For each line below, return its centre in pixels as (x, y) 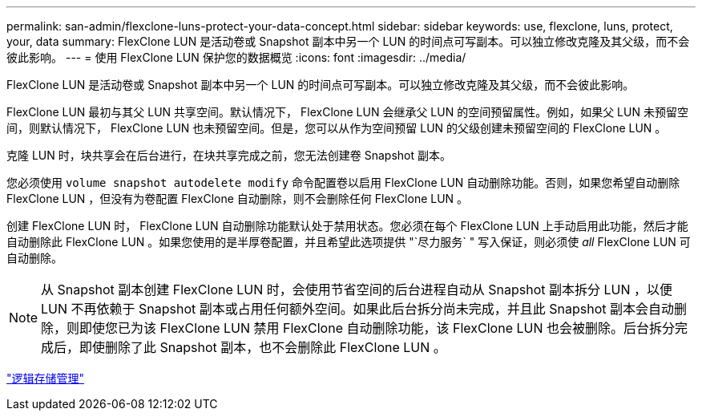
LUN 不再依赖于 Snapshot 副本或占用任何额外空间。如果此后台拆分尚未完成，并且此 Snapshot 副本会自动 (358, 309)
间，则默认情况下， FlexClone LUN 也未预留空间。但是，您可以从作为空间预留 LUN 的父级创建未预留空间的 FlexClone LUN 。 (337, 128)
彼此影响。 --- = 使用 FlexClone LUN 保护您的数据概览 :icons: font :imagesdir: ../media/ (236, 57)
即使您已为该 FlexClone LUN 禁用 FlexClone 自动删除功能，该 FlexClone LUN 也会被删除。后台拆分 (377, 328)
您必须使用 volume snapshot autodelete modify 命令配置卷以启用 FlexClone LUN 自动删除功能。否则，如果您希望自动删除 (343, 182)
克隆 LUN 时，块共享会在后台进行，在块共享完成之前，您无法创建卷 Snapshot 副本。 (229, 155)
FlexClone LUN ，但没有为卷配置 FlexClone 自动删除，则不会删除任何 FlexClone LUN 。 (238, 198)
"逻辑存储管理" (46, 378)
